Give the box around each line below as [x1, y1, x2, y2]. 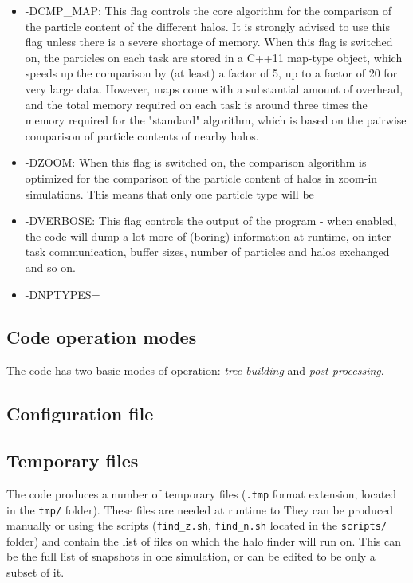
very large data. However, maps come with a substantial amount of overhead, [25, 80, 403, 97]
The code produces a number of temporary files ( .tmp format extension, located [6, 485, 397, 502]
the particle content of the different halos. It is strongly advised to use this [25, 18, 390, 34]
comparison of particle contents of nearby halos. [25, 127, 259, 144]
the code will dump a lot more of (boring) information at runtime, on [25, 227, 365, 244]
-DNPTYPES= [25, 286, 100, 302]
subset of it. [6, 564, 65, 581]
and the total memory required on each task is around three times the [25, 96, 368, 112]
